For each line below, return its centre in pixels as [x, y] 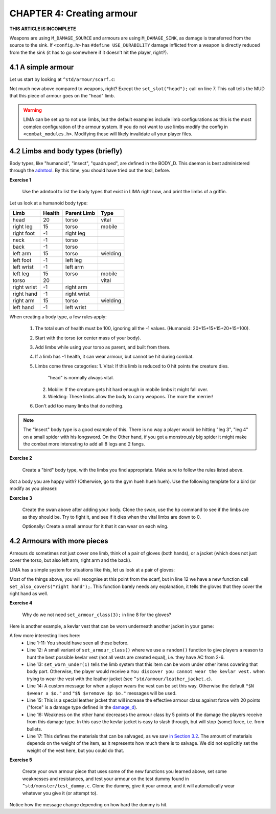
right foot [24, 233]
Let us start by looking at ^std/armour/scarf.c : [62, 79]
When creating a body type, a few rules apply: [58, 317]
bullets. [34, 729]
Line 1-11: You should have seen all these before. [78, 643]
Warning [32, 110]
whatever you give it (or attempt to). [60, 793]
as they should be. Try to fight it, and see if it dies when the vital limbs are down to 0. [112, 517]
